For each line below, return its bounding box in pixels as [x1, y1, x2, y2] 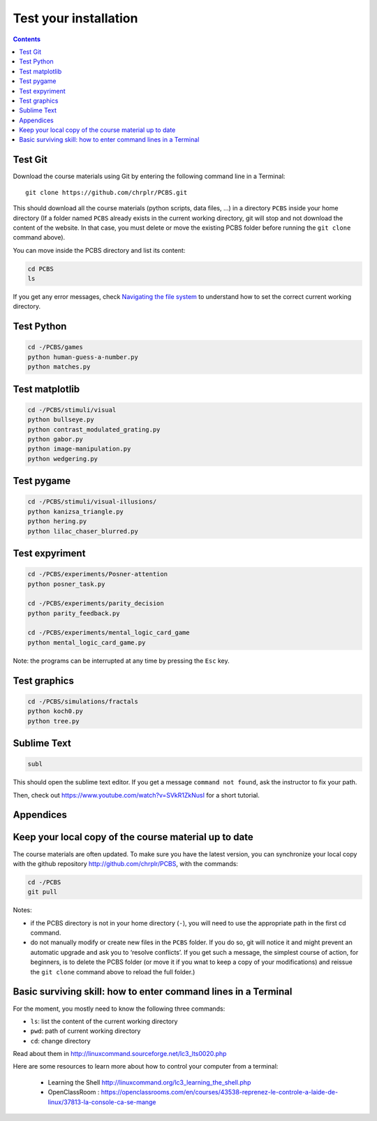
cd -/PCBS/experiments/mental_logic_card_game [27, 629, 190, 637]
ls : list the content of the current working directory [30, 1017, 178, 1025]
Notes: [13, 906, 32, 914]
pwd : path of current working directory [30, 1027, 141, 1035]
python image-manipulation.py [27, 445, 131, 453]
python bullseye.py [27, 416, 94, 424]
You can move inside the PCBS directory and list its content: [13, 246, 186, 254]
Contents [13, 35, 41, 43]
